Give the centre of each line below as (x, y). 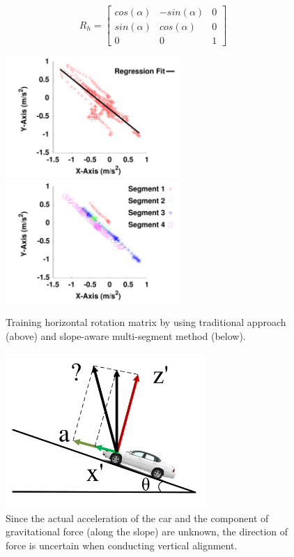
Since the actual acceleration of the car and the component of (137, 518)
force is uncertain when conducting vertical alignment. (122, 545)
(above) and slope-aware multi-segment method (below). (126, 335)
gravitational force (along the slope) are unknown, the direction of (147, 532)
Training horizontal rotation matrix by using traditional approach (146, 322)
